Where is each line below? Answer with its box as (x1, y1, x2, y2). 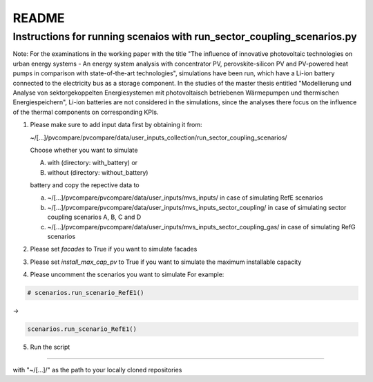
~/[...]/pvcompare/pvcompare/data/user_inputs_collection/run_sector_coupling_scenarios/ (30, 133, 287, 142)
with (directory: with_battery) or (47, 159, 138, 167)
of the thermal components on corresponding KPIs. (12, 108, 159, 116)
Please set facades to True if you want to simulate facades (30, 245, 198, 254)
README (12, 10, 65, 26)
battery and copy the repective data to (30, 181, 140, 189)
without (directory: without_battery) (47, 168, 149, 176)
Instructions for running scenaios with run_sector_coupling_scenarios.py (12, 30, 357, 43)
